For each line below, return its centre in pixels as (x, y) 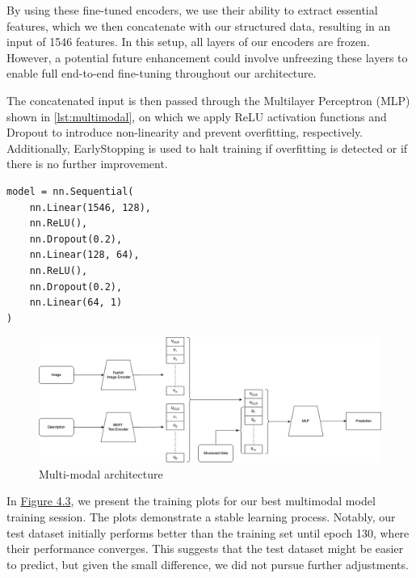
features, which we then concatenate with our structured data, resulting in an (199, 25)
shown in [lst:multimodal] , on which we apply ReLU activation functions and (197, 116)
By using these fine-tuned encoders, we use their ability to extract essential (192, 10)
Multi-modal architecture (101, 473)
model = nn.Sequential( (70, 191)
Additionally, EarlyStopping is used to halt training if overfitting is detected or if (207, 148)
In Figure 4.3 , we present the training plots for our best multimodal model (191, 501)
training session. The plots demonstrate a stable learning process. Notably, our (201, 516)
